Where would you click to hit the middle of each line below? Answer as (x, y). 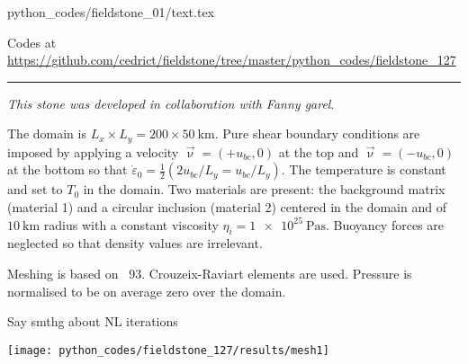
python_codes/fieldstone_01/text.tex (111, 12)
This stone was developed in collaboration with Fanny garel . (171, 103)
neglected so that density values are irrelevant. (135, 243)
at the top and (319, 151)
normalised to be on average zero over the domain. (147, 291)
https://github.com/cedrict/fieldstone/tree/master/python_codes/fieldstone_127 (232, 60)
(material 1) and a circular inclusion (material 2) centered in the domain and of (227, 207)
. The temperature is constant (364, 169)
